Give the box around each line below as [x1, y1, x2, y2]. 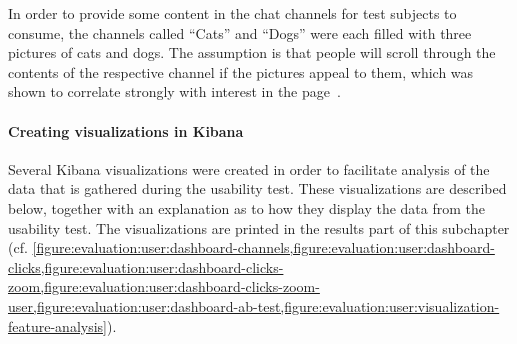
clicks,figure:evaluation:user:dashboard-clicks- [8, 256, 284, 277]
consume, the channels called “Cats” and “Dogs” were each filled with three [8, 22, 472, 43]
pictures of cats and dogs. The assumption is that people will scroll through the [8, 42, 496, 63]
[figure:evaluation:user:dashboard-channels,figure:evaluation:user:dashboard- [32, 237, 495, 258]
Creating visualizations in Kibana [8, 120, 244, 141]
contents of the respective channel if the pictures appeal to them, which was [8, 61, 474, 82]
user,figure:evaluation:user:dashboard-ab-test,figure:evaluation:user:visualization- [8, 295, 500, 316]
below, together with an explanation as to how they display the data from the [8, 197, 486, 218]
